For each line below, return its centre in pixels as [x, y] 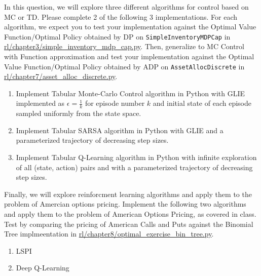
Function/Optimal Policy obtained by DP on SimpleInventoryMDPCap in [117, 36]
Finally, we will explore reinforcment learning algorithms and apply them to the [128, 194]
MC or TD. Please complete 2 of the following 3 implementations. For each [121, 16]
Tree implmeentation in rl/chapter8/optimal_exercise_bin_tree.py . [109, 234]
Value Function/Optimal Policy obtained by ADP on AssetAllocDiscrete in [124, 66]
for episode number [115, 103]
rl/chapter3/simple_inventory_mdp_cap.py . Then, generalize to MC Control [124, 46]
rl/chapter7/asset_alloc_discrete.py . [61, 76]
